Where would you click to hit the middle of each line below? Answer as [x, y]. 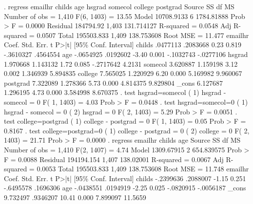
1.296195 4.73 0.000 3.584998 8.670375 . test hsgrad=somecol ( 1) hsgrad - [115, 92]
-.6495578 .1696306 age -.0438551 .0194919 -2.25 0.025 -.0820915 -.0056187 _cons [125, 188]
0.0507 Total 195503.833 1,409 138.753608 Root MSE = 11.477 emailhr [143, 35]
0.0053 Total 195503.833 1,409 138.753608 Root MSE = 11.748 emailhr [143, 169]
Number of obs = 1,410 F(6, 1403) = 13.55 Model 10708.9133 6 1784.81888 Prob [125, 16]
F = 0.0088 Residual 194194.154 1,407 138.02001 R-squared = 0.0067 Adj [114, 159]
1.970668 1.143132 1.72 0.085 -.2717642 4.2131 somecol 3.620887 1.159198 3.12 [121, 64]
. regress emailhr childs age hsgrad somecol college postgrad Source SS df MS [119, 6]
